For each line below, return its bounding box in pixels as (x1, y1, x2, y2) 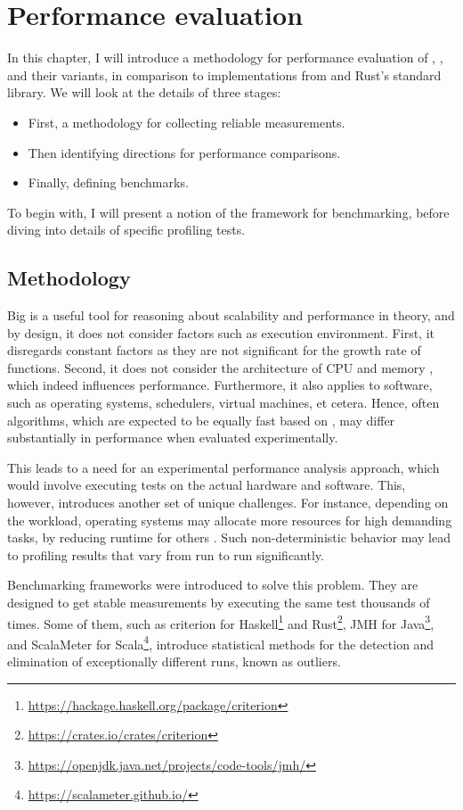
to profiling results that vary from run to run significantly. (7, 545, 324, 564)
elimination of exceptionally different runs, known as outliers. (7, 652, 341, 671)
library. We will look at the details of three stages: (7, 83, 281, 102)
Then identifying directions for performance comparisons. (28, 143, 341, 161)
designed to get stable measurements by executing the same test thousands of (7, 592, 430, 611)
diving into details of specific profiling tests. (7, 220, 246, 239)
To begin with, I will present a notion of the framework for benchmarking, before (7, 202, 450, 221)
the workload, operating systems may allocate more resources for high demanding (7, 510, 452, 529)
